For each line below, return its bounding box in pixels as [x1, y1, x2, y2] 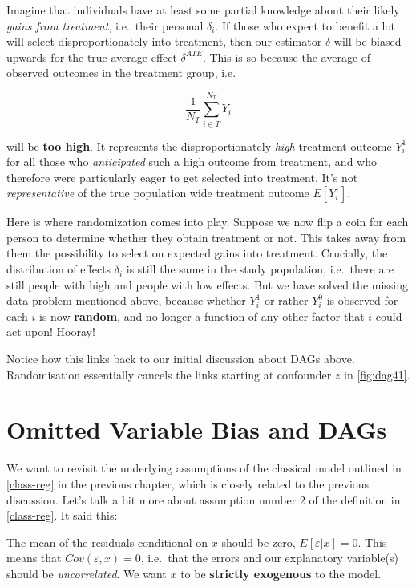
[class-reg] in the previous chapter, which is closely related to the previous [6, 475, 370, 492]
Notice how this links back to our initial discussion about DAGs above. [6, 350, 355, 367]
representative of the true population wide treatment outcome [6, 184, 309, 201]
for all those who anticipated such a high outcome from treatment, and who [6, 153, 377, 170]
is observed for [326, 292, 398, 309]
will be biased [333, 33, 402, 50]
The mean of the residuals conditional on [6, 533, 208, 550]
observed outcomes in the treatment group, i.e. [6, 64, 236, 81]
